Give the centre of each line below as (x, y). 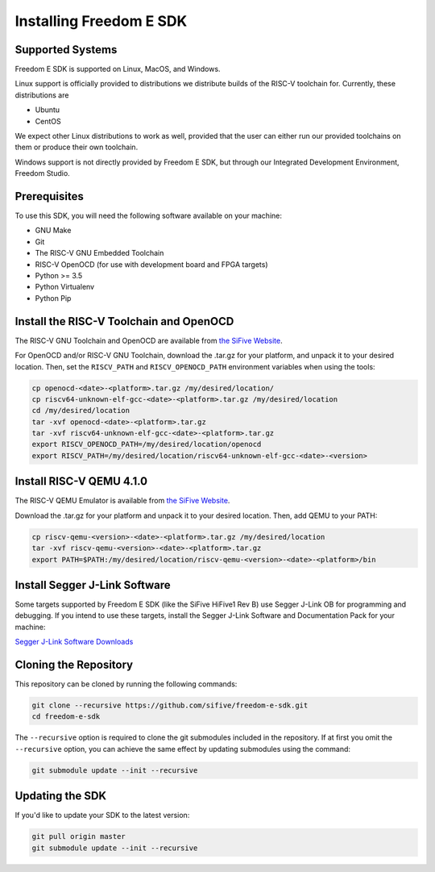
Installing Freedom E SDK (101, 21)
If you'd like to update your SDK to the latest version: (102, 816)
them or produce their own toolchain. (77, 147)
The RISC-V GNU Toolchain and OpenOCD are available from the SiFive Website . (149, 340)
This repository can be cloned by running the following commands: (126, 684)
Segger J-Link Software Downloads (74, 642)
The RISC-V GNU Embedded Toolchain (99, 253)
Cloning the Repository (74, 664)
